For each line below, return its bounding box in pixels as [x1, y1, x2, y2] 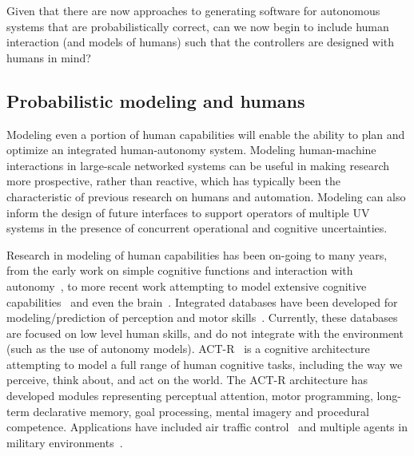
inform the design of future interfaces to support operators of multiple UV [6, 204, 370, 220]
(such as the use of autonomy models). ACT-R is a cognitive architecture [6, 340, 370, 357]
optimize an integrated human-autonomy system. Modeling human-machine [6, 141, 376, 158]
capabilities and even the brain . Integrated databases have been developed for [6, 293, 398, 310]
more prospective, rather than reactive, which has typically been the [6, 172, 341, 189]
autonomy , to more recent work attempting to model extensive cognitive [6, 277, 367, 294]
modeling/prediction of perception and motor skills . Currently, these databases [6, 309, 398, 326]
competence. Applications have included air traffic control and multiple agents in [6, 418, 408, 435]
